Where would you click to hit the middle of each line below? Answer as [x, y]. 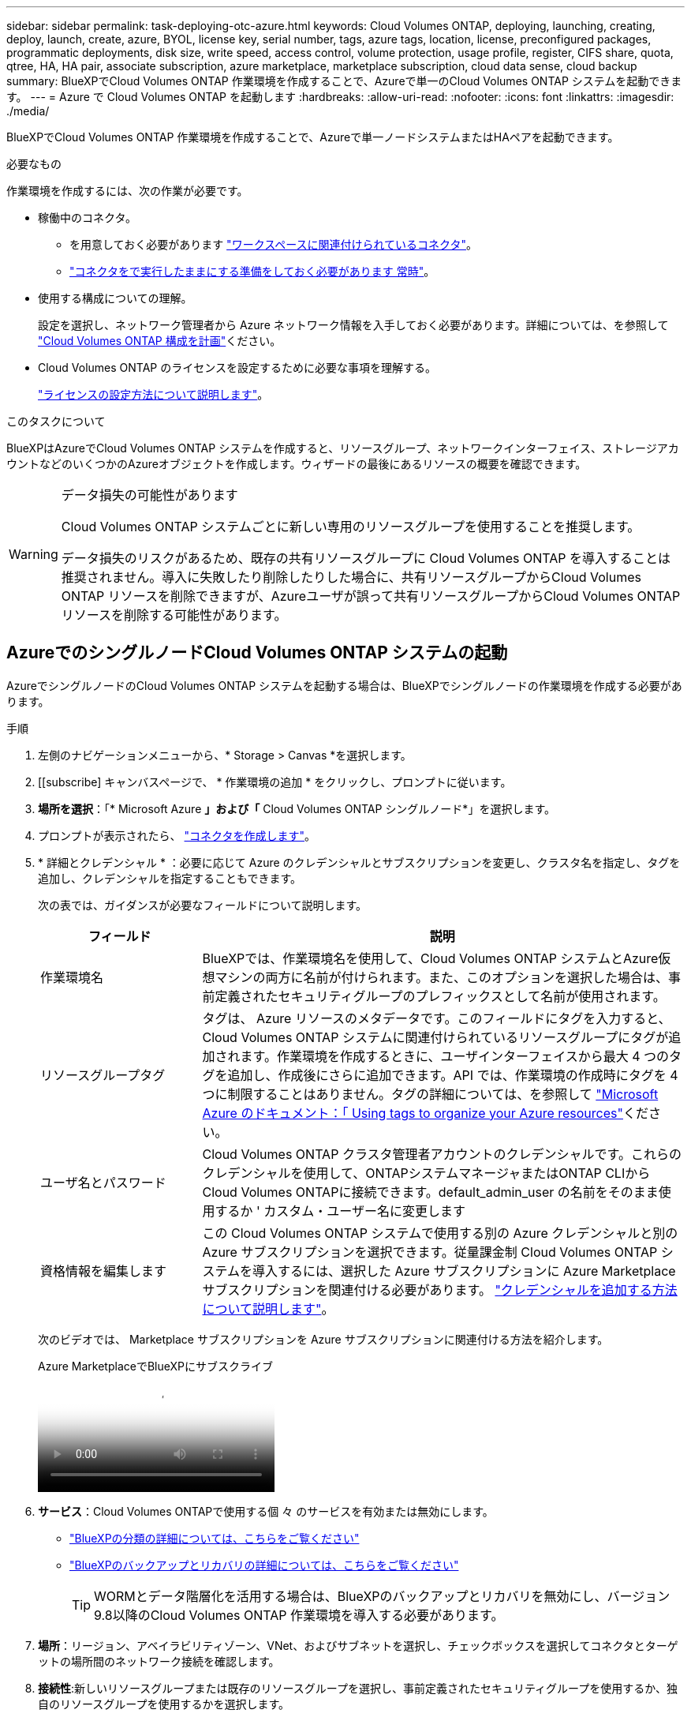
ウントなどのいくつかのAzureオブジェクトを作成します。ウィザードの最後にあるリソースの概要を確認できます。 [297, 464]
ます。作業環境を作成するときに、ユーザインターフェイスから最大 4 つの [454, 1056]
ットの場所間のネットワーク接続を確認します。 [159, 1661]
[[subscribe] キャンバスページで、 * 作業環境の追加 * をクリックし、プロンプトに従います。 [275, 782]
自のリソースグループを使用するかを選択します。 [164, 1704]
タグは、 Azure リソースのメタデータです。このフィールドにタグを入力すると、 [437, 1018]
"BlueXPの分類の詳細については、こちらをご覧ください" [215, 1538]
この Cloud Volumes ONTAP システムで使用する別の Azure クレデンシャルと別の [440, 1233]
